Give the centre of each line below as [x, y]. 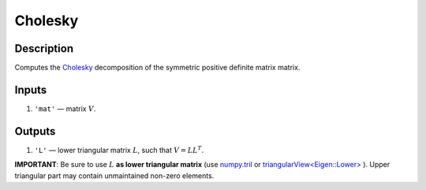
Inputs [31, 89]
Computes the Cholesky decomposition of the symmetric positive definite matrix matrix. [157, 68]
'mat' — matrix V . [65, 108]
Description [44, 48]
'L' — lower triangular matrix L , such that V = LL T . [119, 149]
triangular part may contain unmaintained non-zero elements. [114, 175]
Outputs [35, 131]
